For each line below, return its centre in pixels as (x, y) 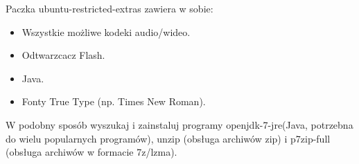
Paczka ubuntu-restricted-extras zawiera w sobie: (110, 8)
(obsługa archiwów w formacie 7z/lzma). (91, 152)
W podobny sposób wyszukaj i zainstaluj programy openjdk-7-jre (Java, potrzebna (179, 124)
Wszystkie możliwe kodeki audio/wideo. (106, 31)
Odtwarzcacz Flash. (63, 55)
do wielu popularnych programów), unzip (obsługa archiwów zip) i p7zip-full (168, 138)
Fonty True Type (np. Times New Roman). (114, 101)
